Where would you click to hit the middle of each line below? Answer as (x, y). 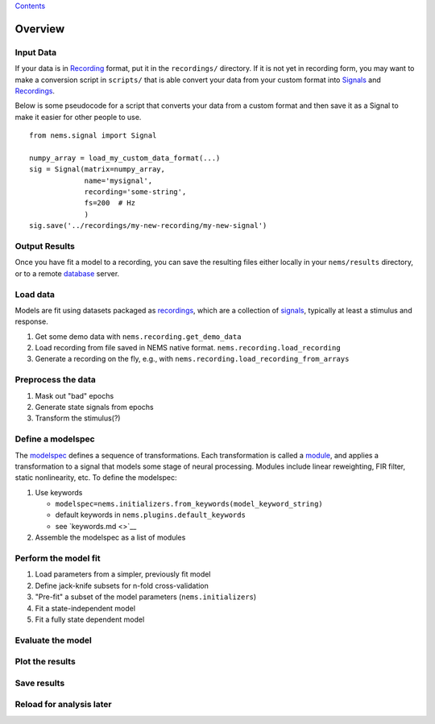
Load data (35, 294)
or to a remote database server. (67, 273)
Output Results (45, 246)
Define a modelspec (55, 439)
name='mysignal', (118, 180)
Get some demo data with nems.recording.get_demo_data (138, 336)
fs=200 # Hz (110, 203)
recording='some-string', (135, 192)
